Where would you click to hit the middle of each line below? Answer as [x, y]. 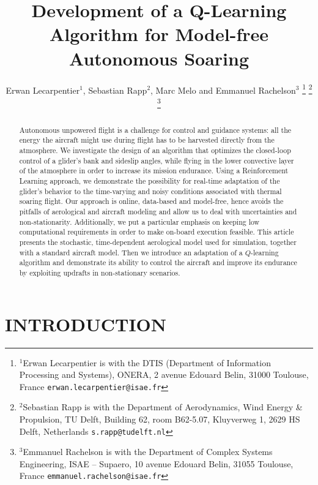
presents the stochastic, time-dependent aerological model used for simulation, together [158, 242]
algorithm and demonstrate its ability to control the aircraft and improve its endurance [158, 262]
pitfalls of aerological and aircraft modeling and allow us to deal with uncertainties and [158, 212]
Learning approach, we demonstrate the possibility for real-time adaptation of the [150, 181]
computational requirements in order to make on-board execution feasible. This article [157, 232]
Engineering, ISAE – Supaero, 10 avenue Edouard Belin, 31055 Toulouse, [156, 463]
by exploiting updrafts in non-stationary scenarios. [100, 272]
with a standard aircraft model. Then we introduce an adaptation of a [131, 252]
